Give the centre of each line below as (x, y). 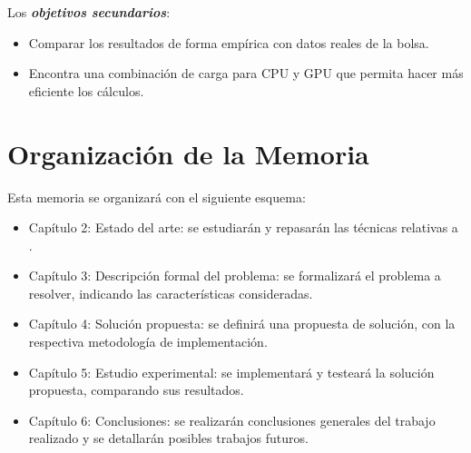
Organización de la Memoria (188, 153)
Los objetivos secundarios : (89, 12)
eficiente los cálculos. (86, 90)
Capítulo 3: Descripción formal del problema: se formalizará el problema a (235, 276)
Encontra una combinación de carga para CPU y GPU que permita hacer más (246, 73)
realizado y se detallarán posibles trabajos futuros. (168, 438)
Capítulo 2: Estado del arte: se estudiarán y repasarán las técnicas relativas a (243, 227)
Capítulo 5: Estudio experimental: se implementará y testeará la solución (231, 372)
